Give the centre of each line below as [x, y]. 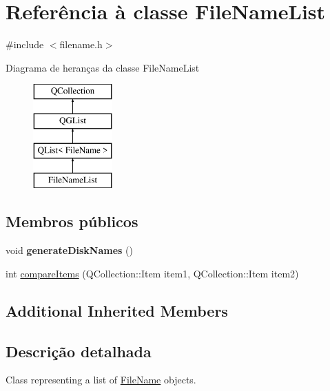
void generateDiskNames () [69, 250]
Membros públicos [72, 221]
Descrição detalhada [79, 351]
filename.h [81, 44]
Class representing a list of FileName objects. [101, 380]
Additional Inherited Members [117, 310]
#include [25, 44]
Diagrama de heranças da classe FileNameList [103, 67]
